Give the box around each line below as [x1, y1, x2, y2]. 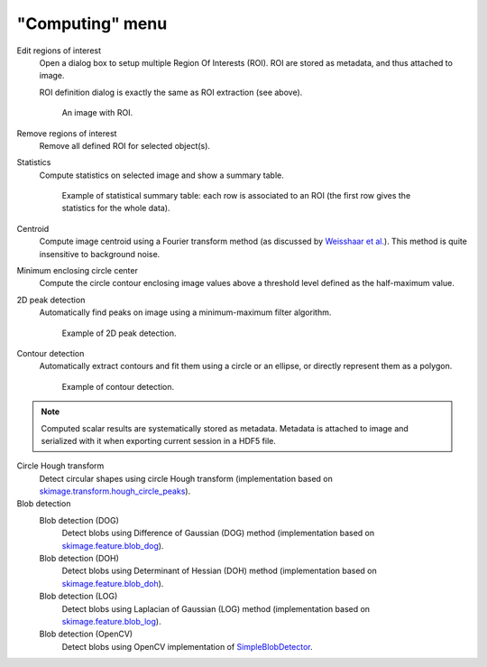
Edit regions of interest [16, 45, 102, 56]
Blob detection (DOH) [39, 553, 119, 564]
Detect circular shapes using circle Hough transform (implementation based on [39, 473, 333, 484]
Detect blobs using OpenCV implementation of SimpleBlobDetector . [61, 641, 313, 652]
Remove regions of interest [16, 127, 117, 139]
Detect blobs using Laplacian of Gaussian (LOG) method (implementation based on [61, 603, 370, 614]
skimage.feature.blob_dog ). [61, 540, 164, 551]
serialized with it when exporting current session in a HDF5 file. [41, 435, 277, 446]
